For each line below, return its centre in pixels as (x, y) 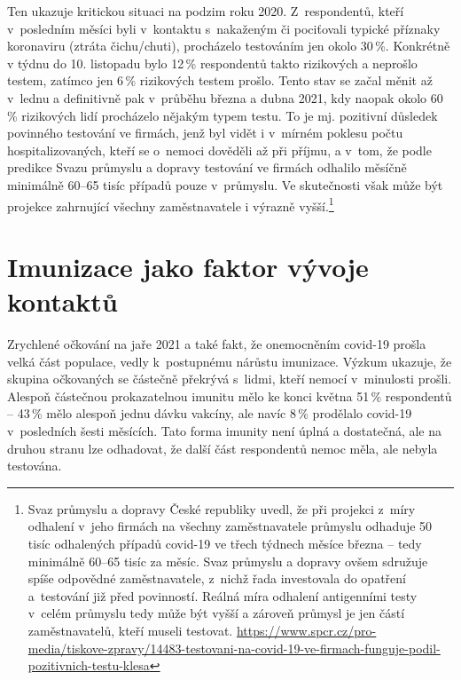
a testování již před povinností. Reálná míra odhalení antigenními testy (223, 595)
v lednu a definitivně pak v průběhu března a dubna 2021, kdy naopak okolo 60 (225, 97)
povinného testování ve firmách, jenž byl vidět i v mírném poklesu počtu (205, 133)
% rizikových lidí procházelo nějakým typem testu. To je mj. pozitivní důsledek (223, 115)
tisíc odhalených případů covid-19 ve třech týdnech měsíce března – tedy (225, 544)
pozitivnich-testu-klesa (89, 665)
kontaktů (63, 301)
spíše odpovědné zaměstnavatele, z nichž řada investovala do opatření (217, 578)
